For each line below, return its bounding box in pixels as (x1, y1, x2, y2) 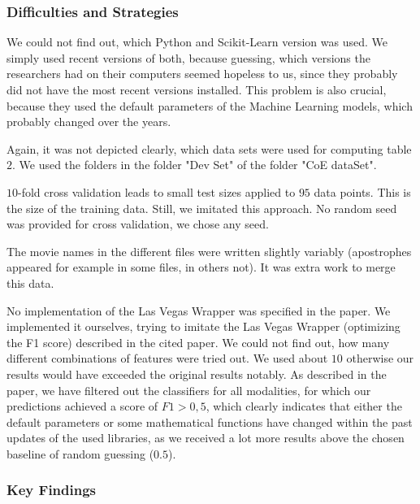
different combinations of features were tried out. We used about (6, 350, 328, 367)
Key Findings (6, 480, 97, 500)
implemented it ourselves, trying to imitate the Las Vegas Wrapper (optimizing (6, 318, 401, 335)
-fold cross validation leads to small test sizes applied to (18, 183, 296, 200)
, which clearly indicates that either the (206, 398, 402, 415)
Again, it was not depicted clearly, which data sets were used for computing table (6, 140, 412, 157)
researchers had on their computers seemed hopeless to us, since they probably (6, 65, 398, 82)
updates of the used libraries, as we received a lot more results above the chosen (6, 429, 405, 446)
